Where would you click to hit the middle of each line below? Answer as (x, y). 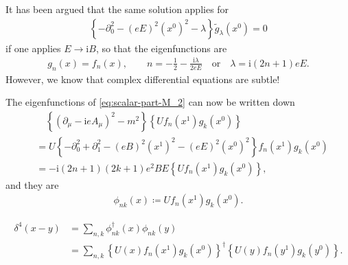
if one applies (33, 48)
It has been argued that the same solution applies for (117, 9)
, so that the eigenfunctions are (161, 48)
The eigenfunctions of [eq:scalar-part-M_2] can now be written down (150, 102)
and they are (32, 184)
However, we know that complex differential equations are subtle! (143, 79)
